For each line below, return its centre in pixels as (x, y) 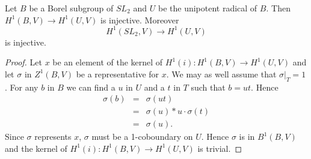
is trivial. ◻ (220, 148)
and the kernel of (36, 148)
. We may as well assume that (221, 73)
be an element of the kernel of (108, 62)
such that (208, 87)
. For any (22, 87)
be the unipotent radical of (208, 8)
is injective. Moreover (140, 19)
